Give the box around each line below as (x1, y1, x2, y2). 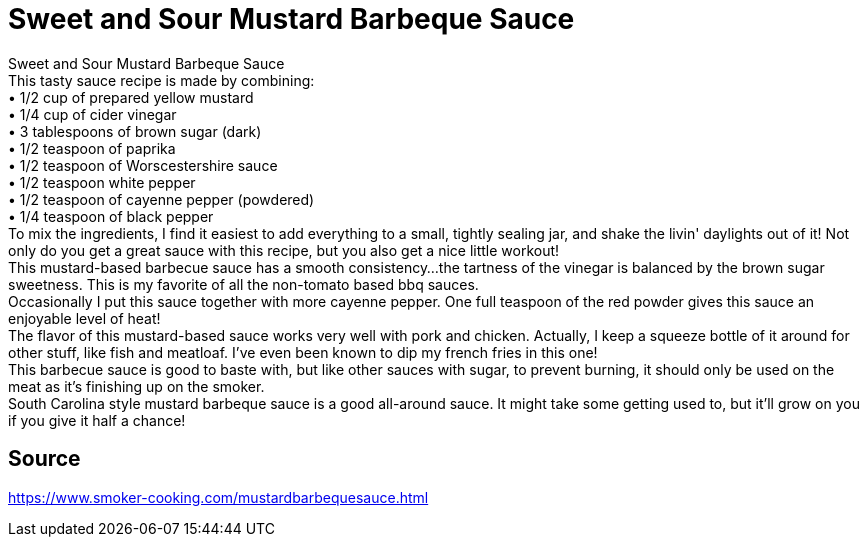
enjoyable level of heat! (8, 309, 161, 327)
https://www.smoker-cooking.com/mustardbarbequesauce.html (8, 488, 429, 506)
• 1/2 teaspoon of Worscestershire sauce (8, 156, 278, 174)
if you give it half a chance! (8, 411, 186, 429)
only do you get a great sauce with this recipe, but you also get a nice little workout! (8, 241, 560, 259)
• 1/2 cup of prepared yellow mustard (8, 88, 254, 106)
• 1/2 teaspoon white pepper (8, 173, 196, 191)
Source (8, 446, 81, 472)
